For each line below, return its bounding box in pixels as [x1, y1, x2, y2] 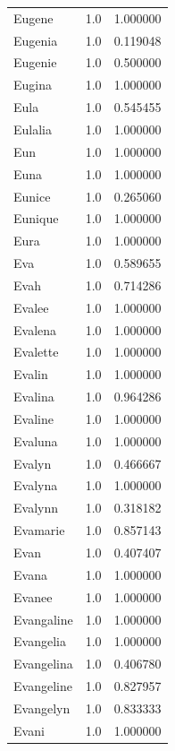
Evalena [13, 320, 57, 339]
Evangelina [13, 654, 73, 673]
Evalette [13, 342, 59, 361]
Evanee [13, 587, 53, 606]
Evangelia [13, 632, 66, 651]
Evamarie [13, 521, 65, 540]
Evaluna [13, 431, 58, 450]
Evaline [13, 409, 54, 427]
